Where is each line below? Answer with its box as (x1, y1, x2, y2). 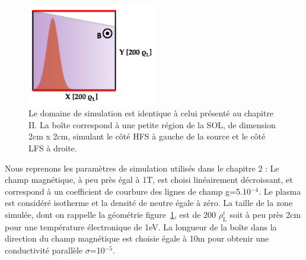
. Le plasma (259, 185, 301, 197)
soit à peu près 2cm (230, 208, 301, 220)
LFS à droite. (28, 141, 77, 154)
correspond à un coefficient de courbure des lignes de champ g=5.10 (5, 185, 251, 197)
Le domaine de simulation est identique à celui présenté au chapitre (28, 107, 274, 119)
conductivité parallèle (5, 243, 83, 256)
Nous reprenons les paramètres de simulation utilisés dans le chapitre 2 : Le (5, 161, 279, 174)
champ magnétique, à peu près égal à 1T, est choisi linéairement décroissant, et (5, 173, 293, 186)
